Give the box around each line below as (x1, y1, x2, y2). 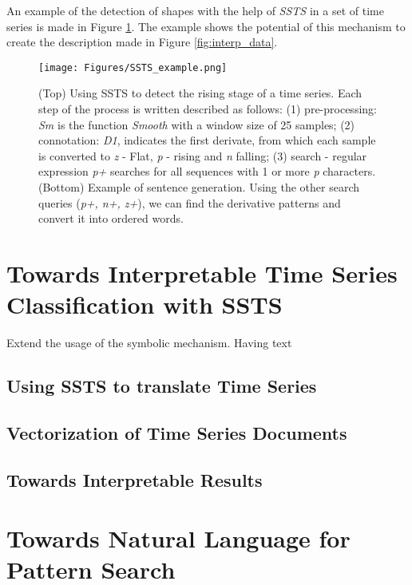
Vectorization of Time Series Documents (6, 420, 347, 445)
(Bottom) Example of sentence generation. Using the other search (38, 179, 360, 195)
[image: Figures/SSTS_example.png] (38, 61, 228, 73)
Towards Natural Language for (6, 522, 351, 555)
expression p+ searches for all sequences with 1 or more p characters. (38, 163, 376, 180)
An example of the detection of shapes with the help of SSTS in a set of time (6, 2, 384, 18)
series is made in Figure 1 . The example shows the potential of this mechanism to (6, 18, 406, 34)
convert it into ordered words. (38, 210, 184, 227)
